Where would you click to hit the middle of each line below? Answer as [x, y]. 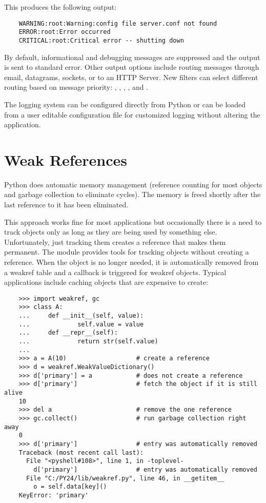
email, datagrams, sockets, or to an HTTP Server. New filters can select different [131, 77]
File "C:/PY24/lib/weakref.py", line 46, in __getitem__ [125, 478]
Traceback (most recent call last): [81, 452]
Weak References [66, 159]
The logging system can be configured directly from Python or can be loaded [125, 104]
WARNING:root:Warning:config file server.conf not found [118, 23]
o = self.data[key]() [70, 487]
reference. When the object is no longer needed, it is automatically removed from [131, 262]
